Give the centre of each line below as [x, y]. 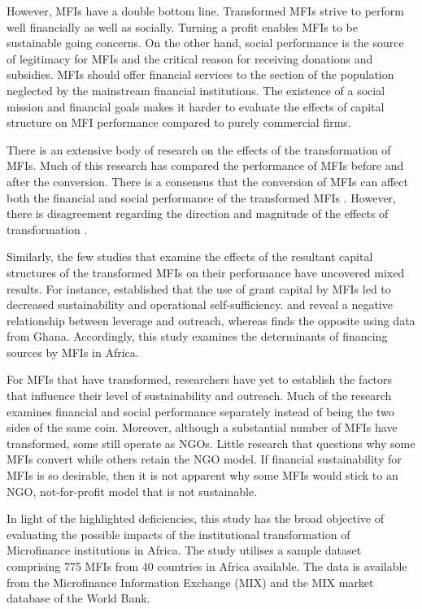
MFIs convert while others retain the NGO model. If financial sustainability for [204, 459]
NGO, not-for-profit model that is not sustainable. [132, 491]
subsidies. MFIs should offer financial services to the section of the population [200, 74]
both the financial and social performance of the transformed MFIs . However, [201, 197]
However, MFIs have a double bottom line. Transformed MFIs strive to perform [205, 11]
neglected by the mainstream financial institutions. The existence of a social [196, 90]
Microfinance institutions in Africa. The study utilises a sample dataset [184, 550]
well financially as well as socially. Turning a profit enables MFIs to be [182, 26]
